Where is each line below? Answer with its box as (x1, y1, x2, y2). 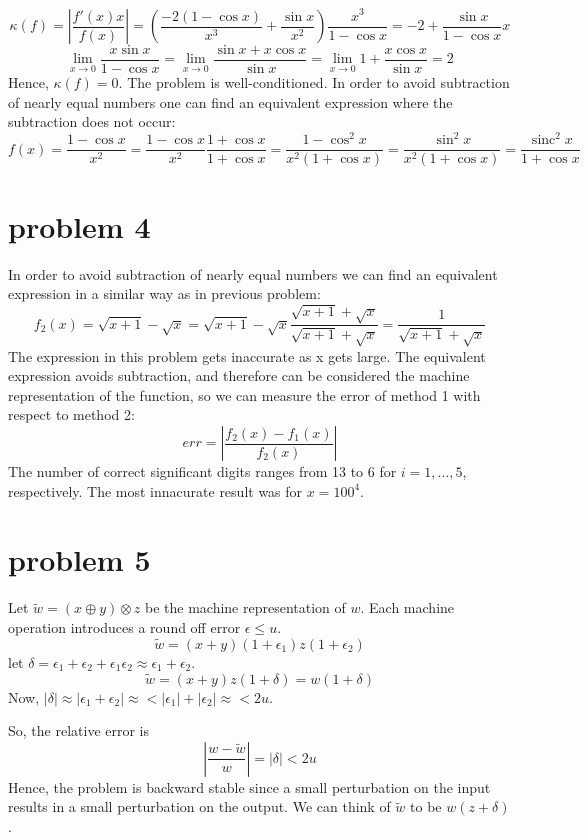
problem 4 (8, 205, 151, 246)
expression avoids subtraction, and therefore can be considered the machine (8, 365, 470, 386)
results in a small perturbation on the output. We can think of (8, 796, 391, 817)
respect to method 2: (8, 404, 135, 425)
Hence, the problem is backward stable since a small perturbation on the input (8, 776, 491, 797)
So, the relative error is (8, 720, 150, 741)
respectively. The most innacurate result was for (8, 480, 303, 501)
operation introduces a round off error (8, 616, 241, 637)
